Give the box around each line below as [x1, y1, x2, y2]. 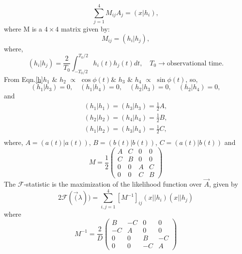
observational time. [166, 60, 224, 67]
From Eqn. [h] [4, 74, 43, 84]
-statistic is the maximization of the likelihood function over [24, 178, 202, 189]
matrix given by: [60, 24, 110, 34]
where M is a [4, 24, 43, 34]
